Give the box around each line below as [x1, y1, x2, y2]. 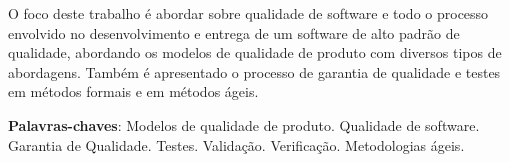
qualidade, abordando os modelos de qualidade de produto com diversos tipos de [8, 42, 502, 63]
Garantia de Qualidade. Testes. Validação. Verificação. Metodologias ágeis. [8, 134, 465, 155]
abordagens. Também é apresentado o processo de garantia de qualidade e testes [8, 61, 501, 82]
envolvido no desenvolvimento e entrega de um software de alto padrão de [8, 22, 460, 43]
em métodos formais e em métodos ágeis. [8, 81, 259, 102]
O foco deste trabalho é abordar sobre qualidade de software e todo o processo [8, 3, 489, 23]
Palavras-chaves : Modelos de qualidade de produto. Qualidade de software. [8, 114, 480, 135]
